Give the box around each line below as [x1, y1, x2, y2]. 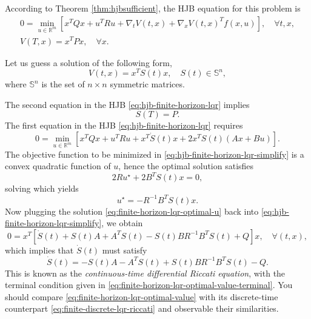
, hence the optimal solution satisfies [118, 159, 254, 172]
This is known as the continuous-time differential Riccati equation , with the [5, 266, 286, 279]
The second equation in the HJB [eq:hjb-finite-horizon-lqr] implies [5, 98, 250, 110]
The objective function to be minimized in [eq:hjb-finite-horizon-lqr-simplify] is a [5, 147, 304, 160]
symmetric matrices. [110, 78, 185, 90]
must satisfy [102, 243, 147, 256]
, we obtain [101, 217, 143, 229]
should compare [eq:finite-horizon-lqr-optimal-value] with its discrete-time [5, 290, 278, 303]
